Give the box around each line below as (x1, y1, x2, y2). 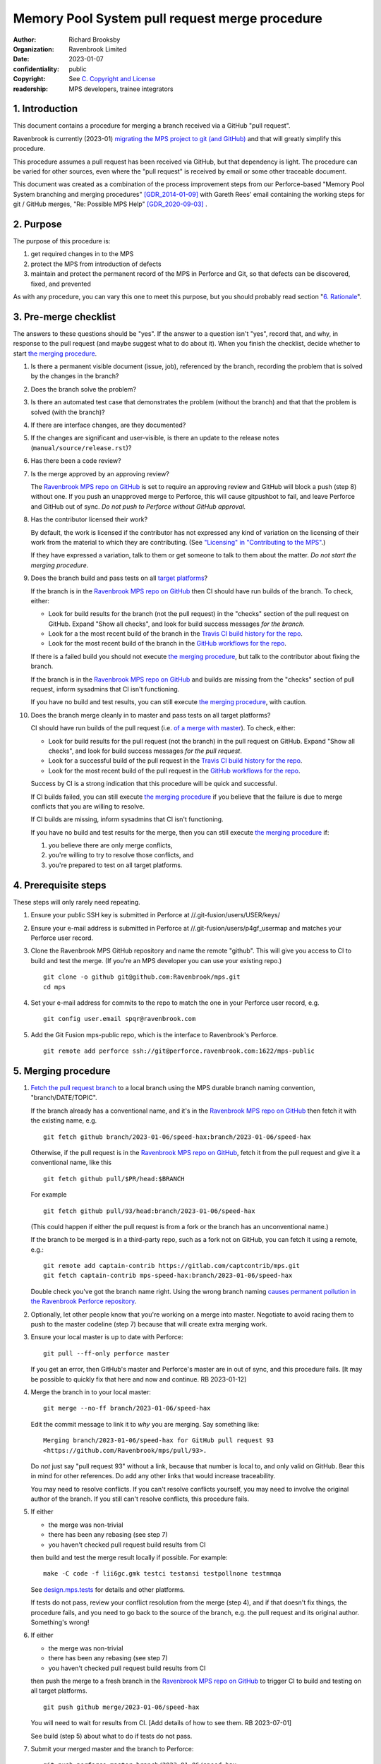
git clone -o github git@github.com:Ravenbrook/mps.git (43, 973, 241, 981)
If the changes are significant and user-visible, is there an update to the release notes (30, 434, 279, 442)
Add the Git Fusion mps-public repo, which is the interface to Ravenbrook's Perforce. (30, 1030, 279, 1039)
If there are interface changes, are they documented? (30, 421, 186, 430)
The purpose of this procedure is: (13, 237, 111, 246)
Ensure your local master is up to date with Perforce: (30, 1333, 183, 1341)
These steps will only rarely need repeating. (13, 898, 140, 906)
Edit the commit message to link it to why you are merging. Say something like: (30, 1420, 260, 1428)
